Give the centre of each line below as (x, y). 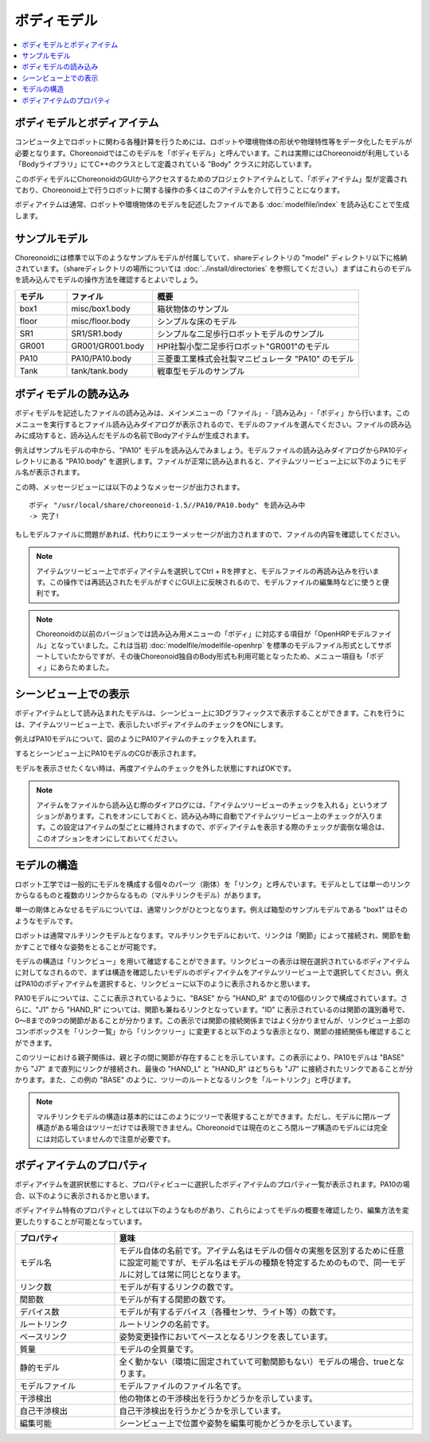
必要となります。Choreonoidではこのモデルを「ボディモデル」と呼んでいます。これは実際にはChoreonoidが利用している (212, 153)
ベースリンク (43, 1336)
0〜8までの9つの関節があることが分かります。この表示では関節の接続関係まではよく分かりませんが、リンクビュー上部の (213, 1020)
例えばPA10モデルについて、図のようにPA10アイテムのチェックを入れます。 (138, 739)
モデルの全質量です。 (158, 1349)
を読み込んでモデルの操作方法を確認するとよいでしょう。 (109, 279)
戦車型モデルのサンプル (201, 371)
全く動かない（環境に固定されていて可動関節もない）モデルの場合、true (254, 1362)
